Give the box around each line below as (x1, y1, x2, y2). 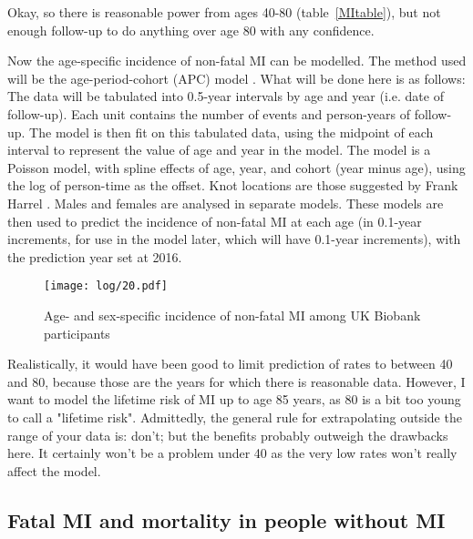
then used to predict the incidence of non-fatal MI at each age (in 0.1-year (7, 211, 422, 230)
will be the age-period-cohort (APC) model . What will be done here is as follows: (7, 68, 466, 87)
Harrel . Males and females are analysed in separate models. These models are (7, 193, 444, 212)
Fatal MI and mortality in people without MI (7, 505, 446, 534)
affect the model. (7, 461, 101, 480)
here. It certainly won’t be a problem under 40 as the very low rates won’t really (7, 443, 458, 463)
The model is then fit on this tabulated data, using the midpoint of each (29, 122, 434, 141)
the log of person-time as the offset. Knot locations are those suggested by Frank (7, 176, 458, 195)
